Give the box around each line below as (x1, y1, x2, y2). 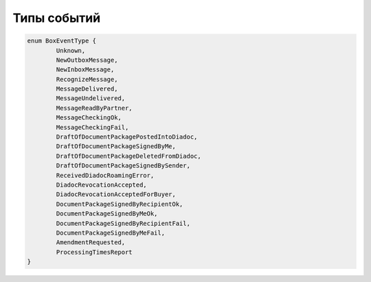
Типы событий (12, 10, 101, 25)
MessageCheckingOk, (56, 114, 122, 121)
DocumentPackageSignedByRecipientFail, (56, 220, 190, 227)
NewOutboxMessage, (56, 56, 118, 64)
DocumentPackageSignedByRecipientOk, (56, 200, 183, 208)
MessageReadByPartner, (56, 104, 133, 112)
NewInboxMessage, (56, 66, 115, 73)
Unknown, (56, 47, 86, 54)
